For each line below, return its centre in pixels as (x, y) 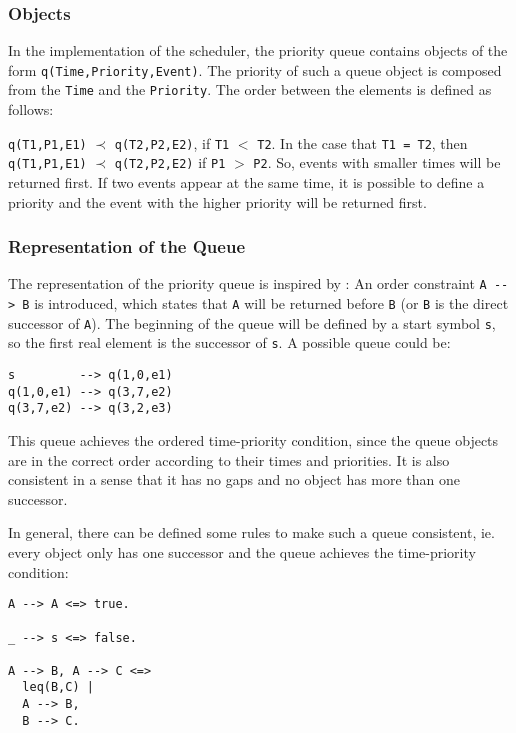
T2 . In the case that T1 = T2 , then (362, 142)
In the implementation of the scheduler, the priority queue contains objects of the (258, 50)
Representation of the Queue (127, 246)
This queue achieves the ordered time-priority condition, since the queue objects (253, 440)
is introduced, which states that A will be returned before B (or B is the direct (271, 303)
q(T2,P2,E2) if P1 (170, 162)
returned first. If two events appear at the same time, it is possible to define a (246, 182)
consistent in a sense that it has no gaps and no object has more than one (234, 479)
